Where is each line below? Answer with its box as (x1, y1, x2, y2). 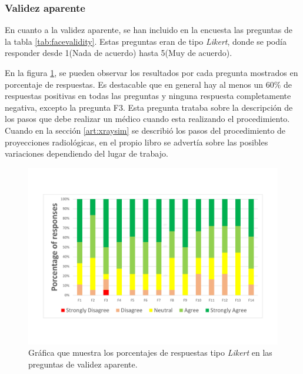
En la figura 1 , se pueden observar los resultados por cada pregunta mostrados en (5, 67, 298, 78)
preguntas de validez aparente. (28, 358, 138, 370)
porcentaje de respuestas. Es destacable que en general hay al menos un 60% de (5, 78, 292, 90)
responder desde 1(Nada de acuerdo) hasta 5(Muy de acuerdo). (5, 47, 232, 59)
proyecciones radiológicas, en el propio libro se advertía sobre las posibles (5, 135, 268, 148)
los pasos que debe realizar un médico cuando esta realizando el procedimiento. (5, 112, 290, 125)
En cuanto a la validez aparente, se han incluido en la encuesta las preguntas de (5, 24, 293, 36)
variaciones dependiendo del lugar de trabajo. (5, 147, 168, 160)
